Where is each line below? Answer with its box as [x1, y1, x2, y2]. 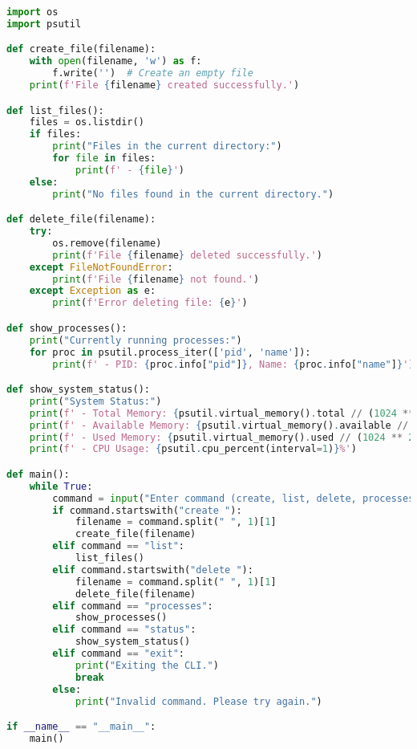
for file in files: [52, 153, 156, 165]
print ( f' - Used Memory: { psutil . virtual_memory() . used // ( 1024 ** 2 [29, 431, 415, 443]
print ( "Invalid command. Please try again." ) [75, 695, 322, 707]
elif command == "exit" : [52, 648, 184, 660]
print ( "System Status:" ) [29, 395, 162, 407]
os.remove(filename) [52, 237, 162, 249]
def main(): [6, 468, 70, 480]
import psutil [6, 18, 82, 30]
